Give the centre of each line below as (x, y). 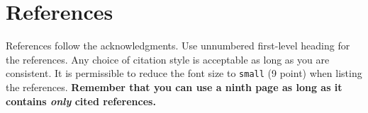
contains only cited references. (81, 101)
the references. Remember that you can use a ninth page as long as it (174, 87)
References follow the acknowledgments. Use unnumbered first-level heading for (178, 46)
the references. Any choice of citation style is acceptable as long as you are (168, 59)
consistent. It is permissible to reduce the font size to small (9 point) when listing (184, 73)
